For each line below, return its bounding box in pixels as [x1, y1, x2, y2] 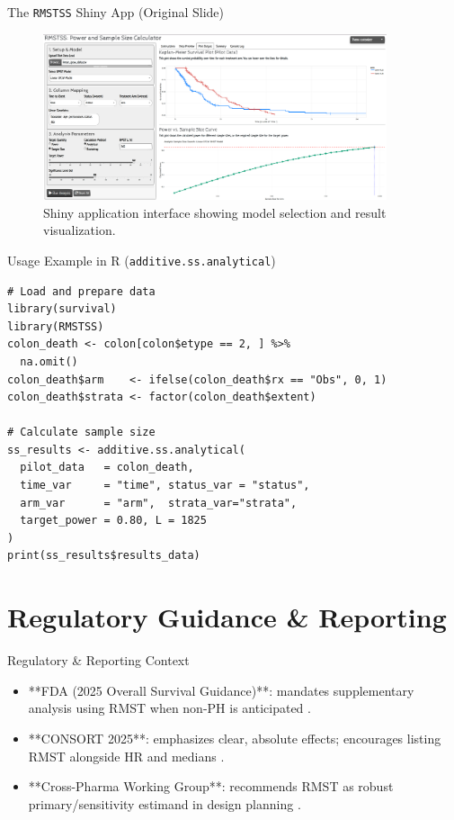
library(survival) [7, 302, 117, 316]
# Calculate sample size [7, 426, 156, 439]
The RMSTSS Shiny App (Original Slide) [7, 3, 224, 21]
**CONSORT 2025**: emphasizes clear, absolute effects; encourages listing [28, 728, 441, 747]
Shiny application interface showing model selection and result [43, 203, 387, 221]
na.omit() [20, 355, 78, 368]
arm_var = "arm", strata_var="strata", [20, 496, 298, 509]
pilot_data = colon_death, [20, 461, 194, 474]
